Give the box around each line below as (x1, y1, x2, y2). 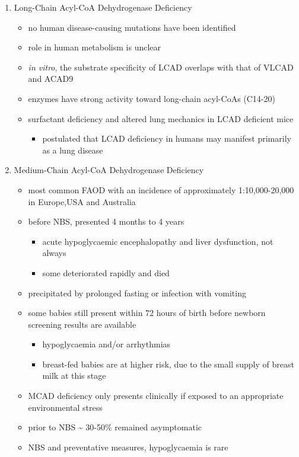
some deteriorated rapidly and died (42, 266, 170, 279)
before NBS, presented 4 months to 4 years (28, 215, 185, 228)
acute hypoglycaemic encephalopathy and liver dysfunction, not (42, 235, 273, 247)
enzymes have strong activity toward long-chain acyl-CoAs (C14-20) (28, 92, 275, 104)
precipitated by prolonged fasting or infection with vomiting (28, 286, 246, 299)
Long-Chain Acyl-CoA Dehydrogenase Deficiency (14, 1, 192, 13)
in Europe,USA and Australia (28, 195, 136, 207)
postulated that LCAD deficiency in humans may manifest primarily (42, 132, 291, 145)
